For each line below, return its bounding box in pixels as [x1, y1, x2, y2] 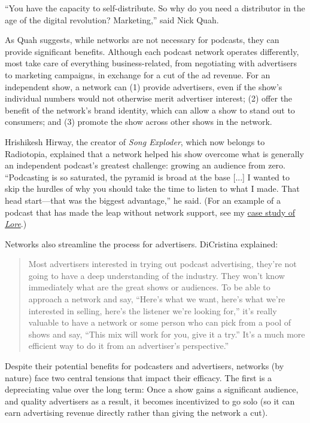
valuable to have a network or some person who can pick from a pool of [28, 316, 291, 329]
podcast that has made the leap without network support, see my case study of [5, 206, 296, 218]
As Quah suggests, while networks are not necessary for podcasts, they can [5, 33, 279, 46]
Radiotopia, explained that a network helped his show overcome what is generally [5, 147, 304, 160]
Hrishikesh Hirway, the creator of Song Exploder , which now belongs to [5, 135, 265, 148]
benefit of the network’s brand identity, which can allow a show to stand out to [5, 103, 295, 116]
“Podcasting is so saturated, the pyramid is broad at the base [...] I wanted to [5, 170, 290, 183]
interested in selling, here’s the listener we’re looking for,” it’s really [28, 304, 277, 317]
